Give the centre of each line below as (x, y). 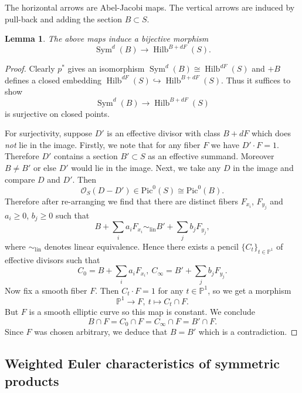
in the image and (263, 167)
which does (271, 133)
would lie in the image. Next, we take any (146, 167)
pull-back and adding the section (63, 19)
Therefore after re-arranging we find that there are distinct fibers (121, 201)
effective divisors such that (52, 259)
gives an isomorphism (106, 68)
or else (45, 167)
